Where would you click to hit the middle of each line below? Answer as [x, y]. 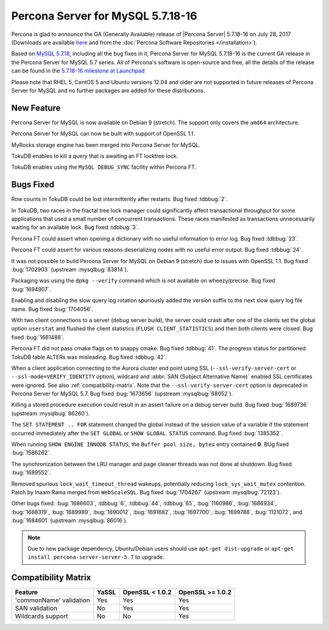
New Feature [36, 108]
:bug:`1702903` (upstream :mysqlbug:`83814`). [70, 269]
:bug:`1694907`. [31, 289]
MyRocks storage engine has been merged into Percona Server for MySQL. [106, 145]
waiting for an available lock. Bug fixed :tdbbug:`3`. [75, 227]
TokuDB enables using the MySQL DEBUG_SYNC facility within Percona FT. [104, 167]
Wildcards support [41, 617]
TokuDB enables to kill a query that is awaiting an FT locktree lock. [95, 156]
